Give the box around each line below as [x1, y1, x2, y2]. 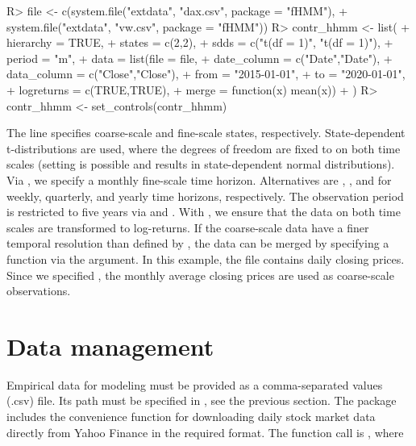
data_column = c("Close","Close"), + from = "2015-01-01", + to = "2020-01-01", [6, 65, 406, 82]
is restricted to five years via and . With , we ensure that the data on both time [6, 203, 401, 220]
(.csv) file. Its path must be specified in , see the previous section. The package [6, 392, 397, 409]
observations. [6, 282, 71, 299]
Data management [6, 329, 214, 362]
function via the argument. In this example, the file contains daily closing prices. [6, 250, 405, 267]
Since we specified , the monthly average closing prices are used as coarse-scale [6, 266, 394, 283]
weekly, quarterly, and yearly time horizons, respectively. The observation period [6, 187, 404, 204]
